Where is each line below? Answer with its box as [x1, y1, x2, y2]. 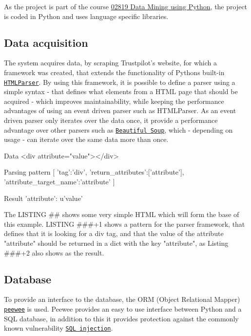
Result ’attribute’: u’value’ [4, 193, 83, 203]
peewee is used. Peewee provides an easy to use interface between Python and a [4, 304, 242, 314]
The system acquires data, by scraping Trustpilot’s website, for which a [4, 58, 217, 68]
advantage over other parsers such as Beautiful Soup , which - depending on [4, 124, 233, 135]
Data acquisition [4, 35, 88, 50]
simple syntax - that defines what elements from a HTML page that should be [4, 86, 238, 97]
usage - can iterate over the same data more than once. [4, 134, 169, 144]
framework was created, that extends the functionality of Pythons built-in [4, 67, 225, 77]
